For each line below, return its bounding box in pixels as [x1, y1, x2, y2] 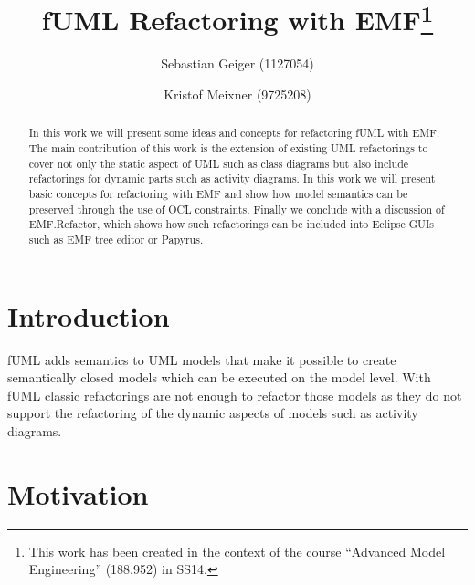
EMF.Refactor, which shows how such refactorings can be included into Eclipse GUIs [28, 216, 434, 232]
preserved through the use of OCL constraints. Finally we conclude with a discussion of [28, 201, 445, 216]
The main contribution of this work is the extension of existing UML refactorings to [28, 141, 428, 156]
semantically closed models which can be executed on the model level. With [7, 368, 431, 387]
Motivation [7, 475, 149, 512]
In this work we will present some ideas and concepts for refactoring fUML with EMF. [28, 125, 440, 141]
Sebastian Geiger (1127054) [161, 54, 314, 73]
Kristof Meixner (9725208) [164, 85, 311, 104]
